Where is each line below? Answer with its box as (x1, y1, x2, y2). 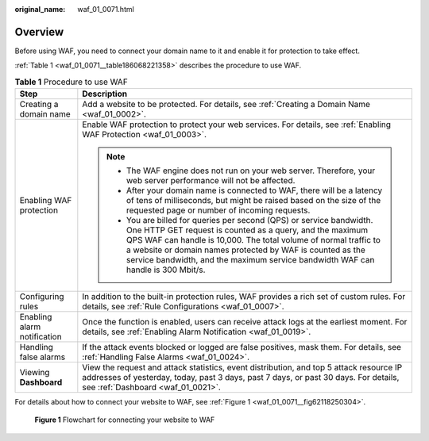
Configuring (19, 291, 64, 302)
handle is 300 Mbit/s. (126, 264, 206, 275)
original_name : (14, 5, 66, 13)
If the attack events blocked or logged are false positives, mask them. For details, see (82, 342, 401, 353)
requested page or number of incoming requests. (126, 205, 311, 216)
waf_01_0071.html (77, 5, 134, 13)
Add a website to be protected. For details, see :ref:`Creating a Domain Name (82, 99, 371, 110)
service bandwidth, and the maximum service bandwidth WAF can (126, 255, 375, 266)
